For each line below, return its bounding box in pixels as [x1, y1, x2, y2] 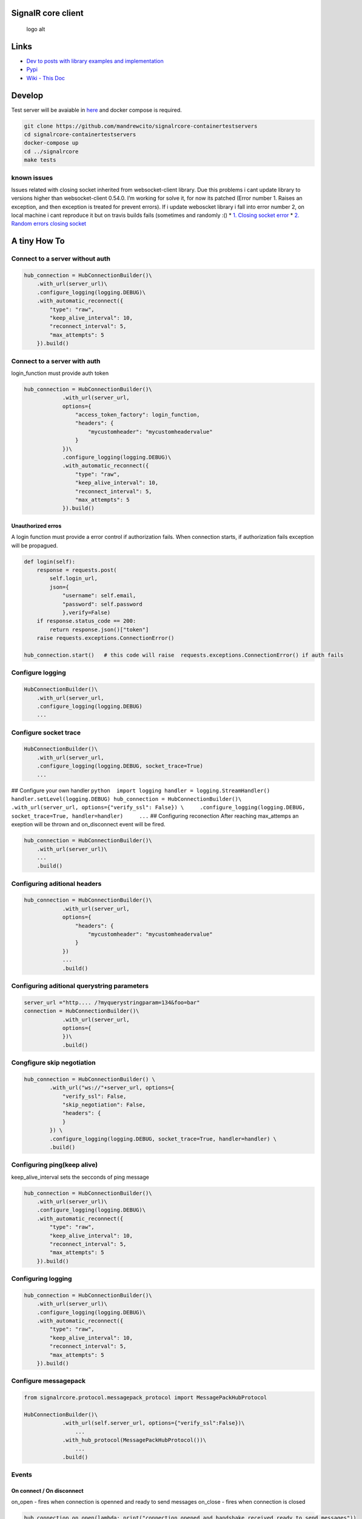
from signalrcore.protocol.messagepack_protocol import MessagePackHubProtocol [24, 1394, 267, 1401]
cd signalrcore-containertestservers [24, 131, 136, 138]
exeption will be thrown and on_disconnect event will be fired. [11, 821, 166, 828]
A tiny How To [11, 236, 65, 246]
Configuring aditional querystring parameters [11, 981, 149, 990]
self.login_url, [49, 575, 98, 582]
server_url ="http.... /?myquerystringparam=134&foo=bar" [24, 999, 200, 1006]
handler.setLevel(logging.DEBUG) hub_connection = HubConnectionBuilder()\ [11, 795, 242, 802]
